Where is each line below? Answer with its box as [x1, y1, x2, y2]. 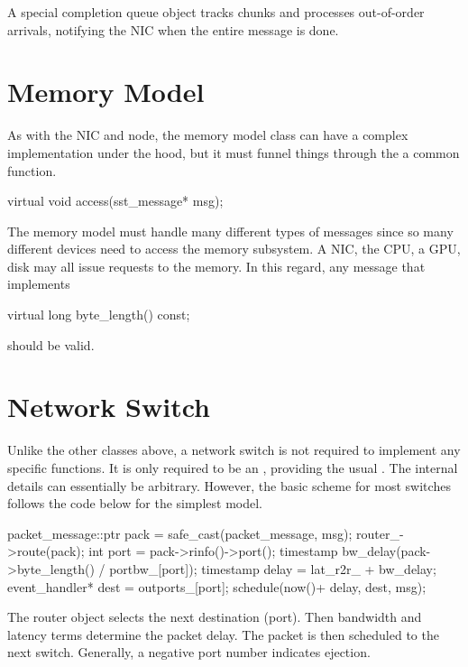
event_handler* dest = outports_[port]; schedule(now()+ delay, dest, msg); [7, 577, 427, 596]
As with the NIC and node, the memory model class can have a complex [7, 125, 408, 144]
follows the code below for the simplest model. [7, 494, 262, 513]
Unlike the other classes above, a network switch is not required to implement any [7, 440, 461, 459]
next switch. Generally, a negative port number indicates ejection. [7, 643, 371, 662]
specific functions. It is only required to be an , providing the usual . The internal [7, 458, 458, 477]
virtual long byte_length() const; [7, 305, 190, 324]
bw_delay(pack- [342, 542, 431, 560]
